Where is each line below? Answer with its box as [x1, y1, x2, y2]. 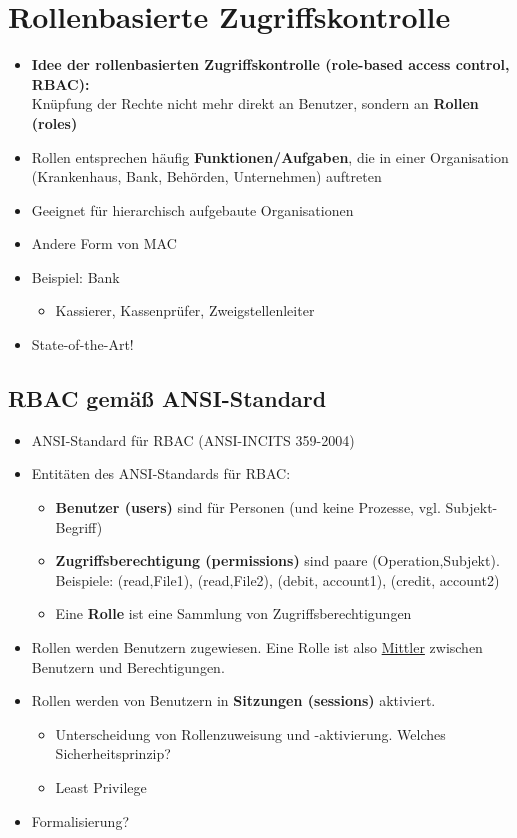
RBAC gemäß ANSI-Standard [8, 383, 327, 414]
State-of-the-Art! [31, 334, 134, 355]
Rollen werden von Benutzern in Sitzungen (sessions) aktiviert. [31, 690, 436, 711]
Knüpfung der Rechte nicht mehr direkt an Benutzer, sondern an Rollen [31, 93, 479, 114]
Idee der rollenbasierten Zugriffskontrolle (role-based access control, [31, 54, 510, 75]
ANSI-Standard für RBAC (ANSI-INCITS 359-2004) [31, 429, 355, 450]
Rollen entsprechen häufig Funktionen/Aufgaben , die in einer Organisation [31, 146, 509, 167]
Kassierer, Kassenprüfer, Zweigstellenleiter [55, 300, 315, 321]
